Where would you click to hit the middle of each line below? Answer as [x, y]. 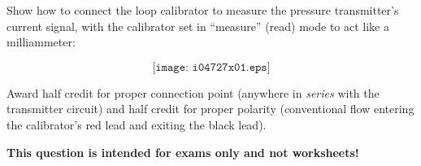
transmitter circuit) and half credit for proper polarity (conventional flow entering [210, 109]
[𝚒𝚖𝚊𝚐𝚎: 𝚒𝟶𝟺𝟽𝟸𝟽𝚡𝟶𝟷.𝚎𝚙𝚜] [211, 67]
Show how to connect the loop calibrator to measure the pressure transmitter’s [203, 10]
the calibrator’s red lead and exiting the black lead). [137, 124]
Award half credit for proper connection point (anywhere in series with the [193, 92]
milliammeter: [41, 42]
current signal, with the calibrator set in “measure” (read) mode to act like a [198, 26]
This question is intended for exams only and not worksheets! [183, 152]
